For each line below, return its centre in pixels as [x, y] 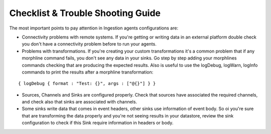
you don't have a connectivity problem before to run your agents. [89, 44]
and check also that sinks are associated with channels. [80, 102]
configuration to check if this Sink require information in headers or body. [98, 123]
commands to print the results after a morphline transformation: [88, 72]
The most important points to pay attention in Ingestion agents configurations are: [94, 28]
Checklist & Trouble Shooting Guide [85, 13]
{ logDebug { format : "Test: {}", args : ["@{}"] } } [87, 83]
